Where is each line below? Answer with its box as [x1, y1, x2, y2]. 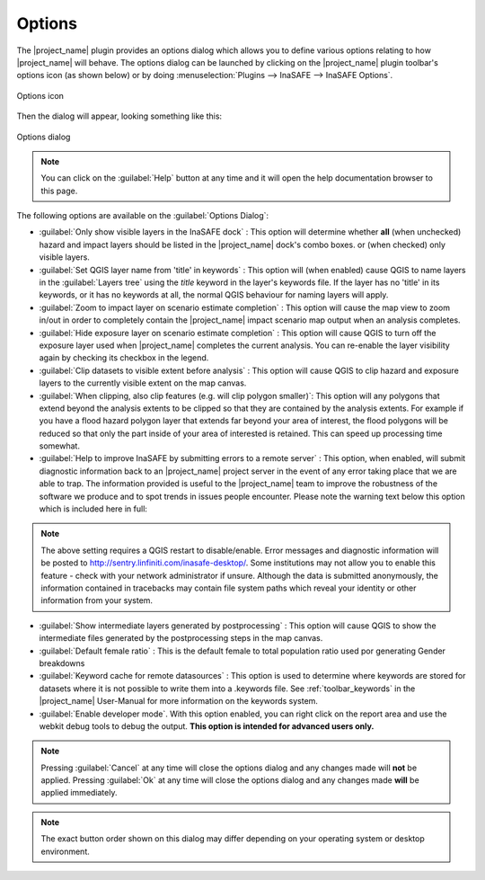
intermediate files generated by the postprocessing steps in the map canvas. [39, 633, 323, 644]
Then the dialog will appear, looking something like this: [16, 111, 223, 121]
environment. [40, 846, 90, 857]
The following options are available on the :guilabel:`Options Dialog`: [16, 210, 269, 221]
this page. [40, 185, 78, 196]
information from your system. [40, 595, 153, 606]
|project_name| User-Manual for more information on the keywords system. [39, 696, 319, 707]
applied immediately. [40, 787, 118, 798]
